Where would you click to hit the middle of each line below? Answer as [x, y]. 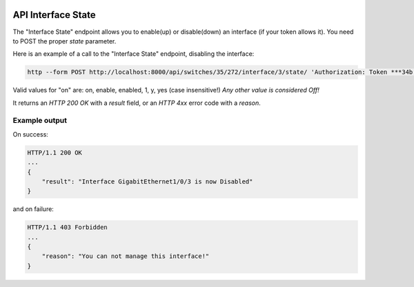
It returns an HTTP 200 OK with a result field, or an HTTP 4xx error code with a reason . [137, 103]
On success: [30, 134]
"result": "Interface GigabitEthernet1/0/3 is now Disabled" [147, 181]
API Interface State [54, 15]
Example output [40, 121]
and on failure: [33, 209]
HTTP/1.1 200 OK [55, 152]
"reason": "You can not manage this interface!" [126, 256]
